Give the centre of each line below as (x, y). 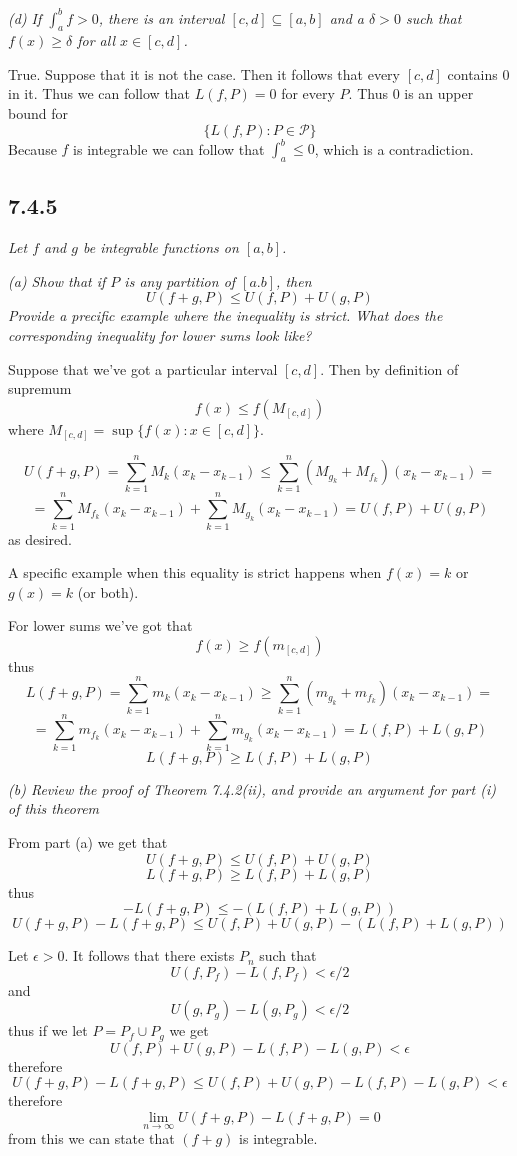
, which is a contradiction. (394, 148)
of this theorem (54, 808)
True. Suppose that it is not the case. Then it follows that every (204, 73)
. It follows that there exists (149, 955)
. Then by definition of (389, 368)
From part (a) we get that (88, 841)
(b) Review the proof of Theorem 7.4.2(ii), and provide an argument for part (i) (252, 788)
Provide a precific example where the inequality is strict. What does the (225, 315)
